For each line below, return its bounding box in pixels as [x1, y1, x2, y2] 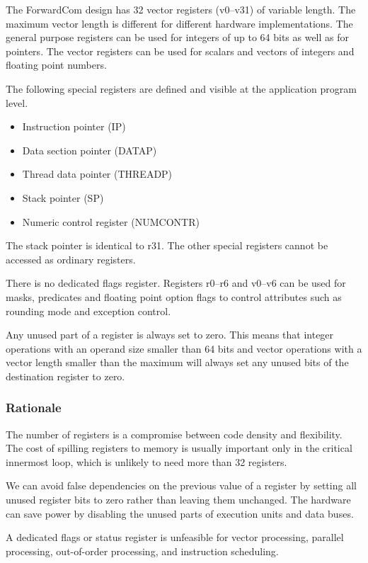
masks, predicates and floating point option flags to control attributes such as [6, 289, 342, 304]
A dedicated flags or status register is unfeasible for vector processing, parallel [6, 530, 344, 545]
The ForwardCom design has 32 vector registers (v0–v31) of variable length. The [6, 2, 356, 16]
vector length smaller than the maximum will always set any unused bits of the [6, 355, 349, 370]
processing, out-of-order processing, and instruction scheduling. [6, 543, 279, 558]
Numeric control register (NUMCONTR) [22, 214, 200, 229]
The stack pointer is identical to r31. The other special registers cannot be [6, 238, 328, 253]
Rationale [6, 399, 62, 416]
